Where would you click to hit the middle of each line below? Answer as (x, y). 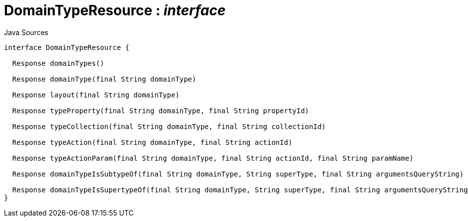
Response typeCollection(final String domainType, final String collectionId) (169, 126)
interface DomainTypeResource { (67, 47)
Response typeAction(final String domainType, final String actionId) (152, 142)
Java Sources (26, 32)
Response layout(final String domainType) (96, 95)
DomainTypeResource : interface (115, 10)
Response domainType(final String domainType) (104, 79)
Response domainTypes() (58, 63)
